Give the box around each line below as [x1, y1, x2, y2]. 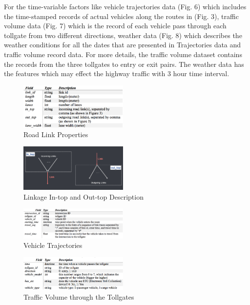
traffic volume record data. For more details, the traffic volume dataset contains [4, 49, 242, 59]
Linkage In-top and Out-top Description [23, 191, 144, 202]
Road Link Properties [23, 129, 88, 140]
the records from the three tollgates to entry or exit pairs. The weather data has [4, 59, 244, 69]
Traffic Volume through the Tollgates [23, 291, 134, 302]
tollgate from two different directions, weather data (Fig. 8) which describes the [4, 30, 242, 40]
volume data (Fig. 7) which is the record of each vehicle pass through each [4, 20, 227, 31]
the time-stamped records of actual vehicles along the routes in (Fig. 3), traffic [4, 11, 239, 21]
